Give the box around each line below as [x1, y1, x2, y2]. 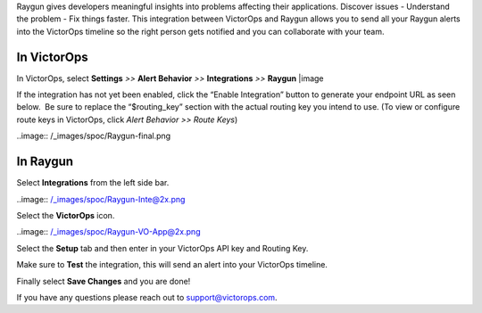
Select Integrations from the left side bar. [16, 177, 170, 188]
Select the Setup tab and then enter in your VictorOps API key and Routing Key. [16, 243, 309, 253]
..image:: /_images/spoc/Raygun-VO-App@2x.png [16, 227, 201, 237]
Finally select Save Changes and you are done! [16, 276, 191, 286]
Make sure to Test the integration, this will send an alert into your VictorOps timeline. [16, 259, 328, 270]
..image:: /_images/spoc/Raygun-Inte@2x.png [16, 194, 186, 204]
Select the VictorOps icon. [16, 210, 115, 220]
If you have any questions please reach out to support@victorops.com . [16, 292, 278, 302]
